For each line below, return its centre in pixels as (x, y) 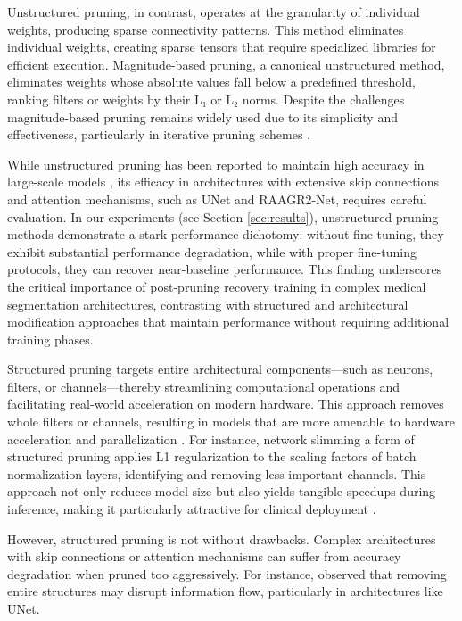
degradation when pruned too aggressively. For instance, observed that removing (227, 573)
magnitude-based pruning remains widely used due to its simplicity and (202, 116)
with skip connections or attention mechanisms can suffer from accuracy (204, 556)
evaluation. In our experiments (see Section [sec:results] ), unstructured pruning (223, 216)
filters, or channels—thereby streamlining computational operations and (203, 386)
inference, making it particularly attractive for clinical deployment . (192, 509)
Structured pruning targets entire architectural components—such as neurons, (220, 369)
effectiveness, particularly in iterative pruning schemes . (159, 134)
